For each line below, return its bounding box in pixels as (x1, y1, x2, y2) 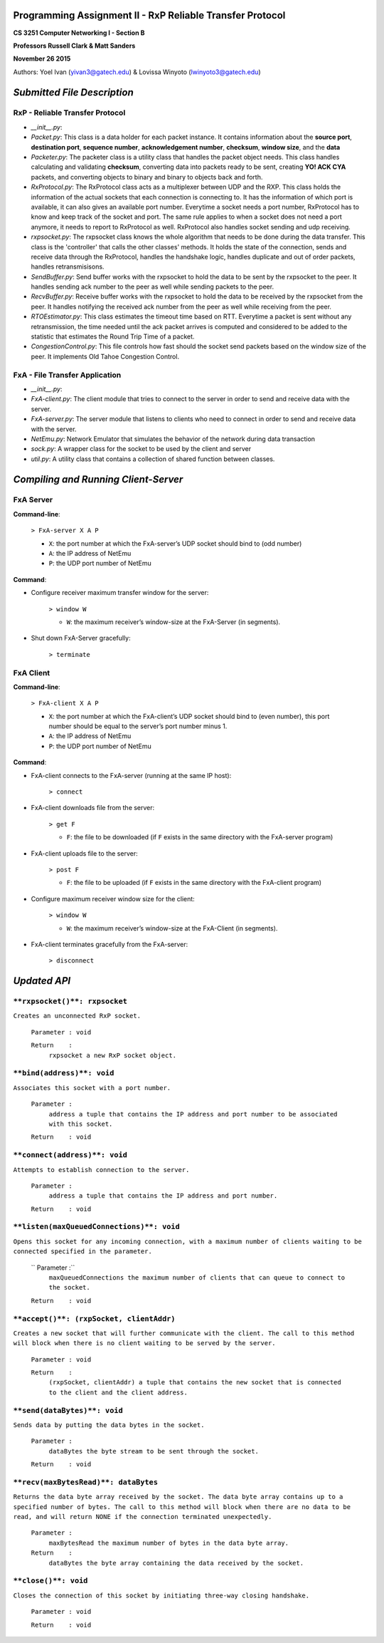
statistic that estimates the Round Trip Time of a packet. (31, 332, 195, 341)
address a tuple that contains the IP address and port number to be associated (48, 1110, 338, 1118)
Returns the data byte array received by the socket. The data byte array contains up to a (13, 1493, 343, 1501)
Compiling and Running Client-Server (13, 473, 183, 485)
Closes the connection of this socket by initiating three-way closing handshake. (13, 1591, 309, 1600)
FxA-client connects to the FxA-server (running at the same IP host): (31, 771, 232, 779)
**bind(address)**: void (13, 1069, 114, 1078)
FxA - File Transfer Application (13, 370, 122, 380)
